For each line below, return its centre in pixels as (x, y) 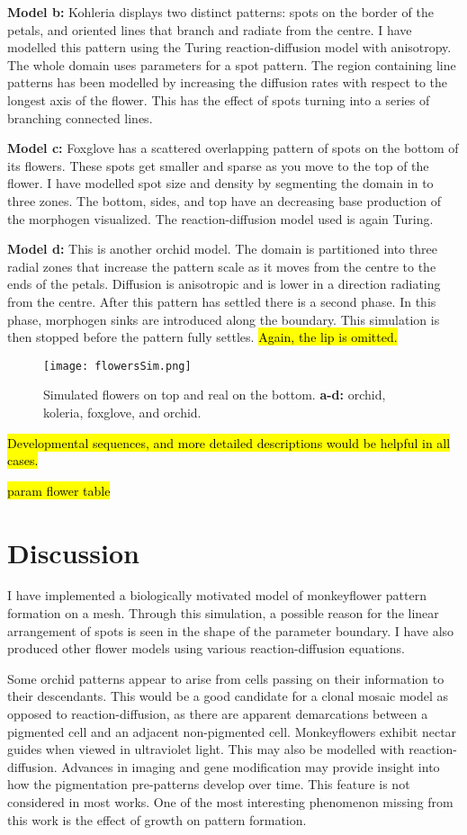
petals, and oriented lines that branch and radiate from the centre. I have (210, 29)
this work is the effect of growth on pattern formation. (157, 819)
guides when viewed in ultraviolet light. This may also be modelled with (206, 749)
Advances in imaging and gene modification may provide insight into (251, 766)
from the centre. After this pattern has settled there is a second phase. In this (222, 301)
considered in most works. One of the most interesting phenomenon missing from (230, 801)
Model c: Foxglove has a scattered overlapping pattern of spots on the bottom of (233, 148)
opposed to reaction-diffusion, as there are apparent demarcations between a (218, 714)
